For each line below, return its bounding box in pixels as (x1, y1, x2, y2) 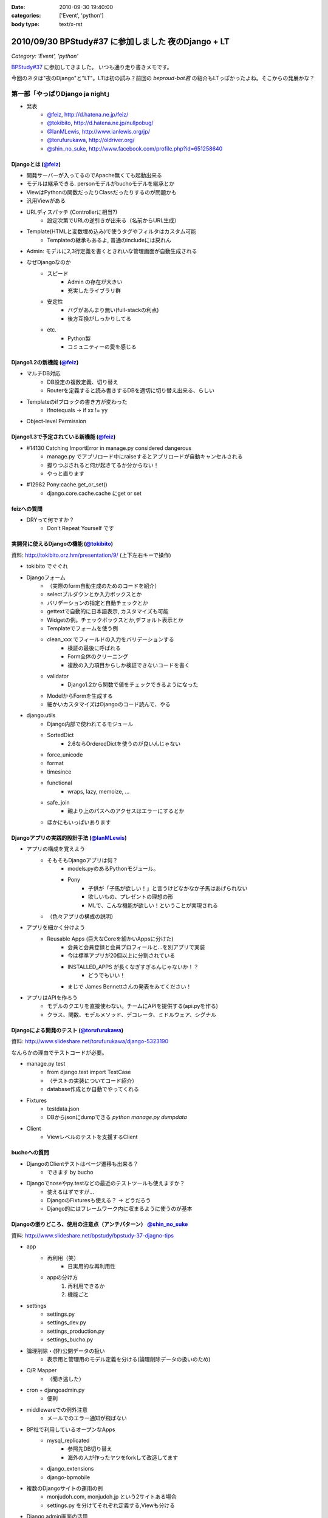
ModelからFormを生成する (47, 692, 114, 699)
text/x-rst (59, 20, 83, 27)
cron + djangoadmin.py (26, 1386, 85, 1394)
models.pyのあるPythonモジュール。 (67, 865, 159, 872)
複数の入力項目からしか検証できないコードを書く (67, 661, 190, 669)
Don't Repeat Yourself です (47, 525, 115, 532)
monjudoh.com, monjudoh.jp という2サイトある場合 (47, 1493, 177, 1500)
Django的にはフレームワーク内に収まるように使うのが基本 (47, 1205, 193, 1213)
